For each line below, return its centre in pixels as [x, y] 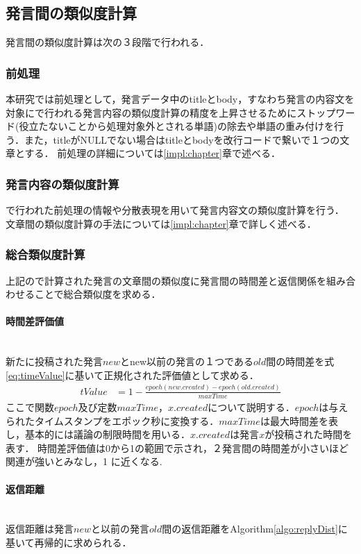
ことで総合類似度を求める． [98, 294]
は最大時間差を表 [299, 420]
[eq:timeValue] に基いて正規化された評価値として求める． [132, 375]
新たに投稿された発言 [54, 361]
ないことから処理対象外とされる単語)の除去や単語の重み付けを [191, 126]
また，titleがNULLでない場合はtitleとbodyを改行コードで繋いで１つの [182, 139]
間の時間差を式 [300, 361]
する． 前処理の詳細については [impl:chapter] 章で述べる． [152, 153]
